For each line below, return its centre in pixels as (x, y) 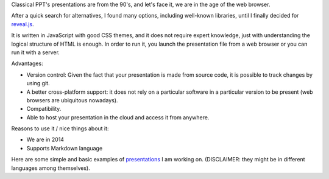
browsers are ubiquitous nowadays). (72, 100)
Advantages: (27, 63)
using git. (38, 83)
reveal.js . (23, 24)
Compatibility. (44, 109)
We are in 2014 (45, 139)
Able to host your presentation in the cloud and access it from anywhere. (118, 117)
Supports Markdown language (65, 148)
